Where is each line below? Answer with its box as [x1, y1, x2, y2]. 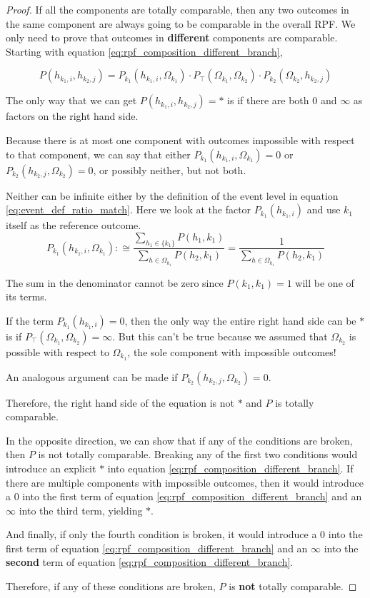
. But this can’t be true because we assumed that [112, 328, 328, 343]
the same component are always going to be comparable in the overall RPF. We [6, 16, 356, 31]
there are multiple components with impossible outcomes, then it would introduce [6, 475, 364, 490]
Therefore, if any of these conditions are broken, [6, 579, 216, 594]
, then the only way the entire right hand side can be [124, 313, 356, 328]
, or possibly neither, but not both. [93, 162, 246, 177]
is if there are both [227, 93, 309, 108]
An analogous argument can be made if [6, 369, 178, 384]
